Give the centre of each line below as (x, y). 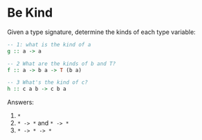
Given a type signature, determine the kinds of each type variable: (101, 32)
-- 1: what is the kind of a (49, 44)
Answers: (21, 103)
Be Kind (30, 13)
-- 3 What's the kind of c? (48, 82)
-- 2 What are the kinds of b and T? (62, 64)
